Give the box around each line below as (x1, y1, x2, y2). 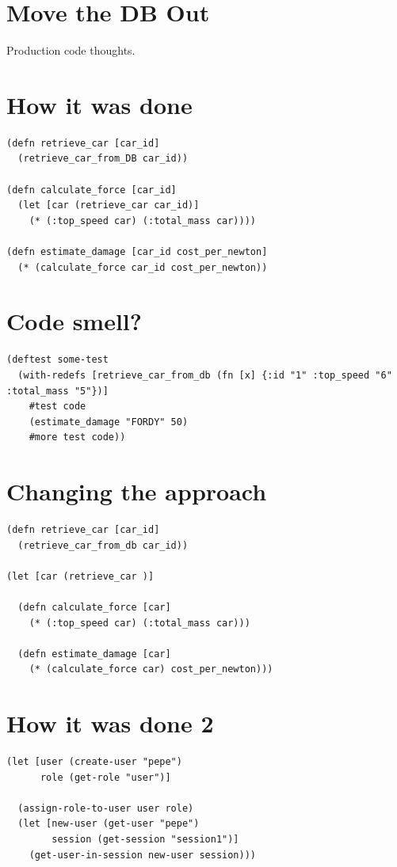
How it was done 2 (6, 707, 214, 740)
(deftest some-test (6, 354, 109, 366)
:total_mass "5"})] (6, 385, 109, 397)
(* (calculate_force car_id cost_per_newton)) (17, 261, 268, 273)
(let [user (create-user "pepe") (6, 756, 182, 768)
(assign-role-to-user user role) (17, 802, 194, 814)
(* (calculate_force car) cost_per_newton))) (29, 664, 273, 675)
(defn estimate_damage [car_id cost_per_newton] (6, 246, 268, 257)
